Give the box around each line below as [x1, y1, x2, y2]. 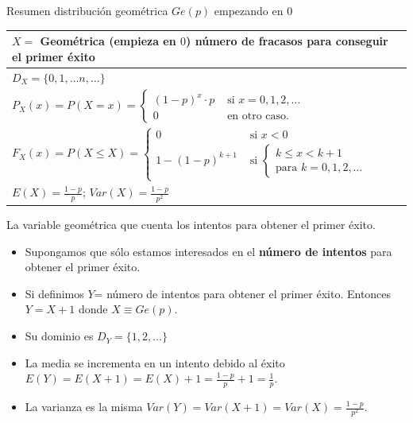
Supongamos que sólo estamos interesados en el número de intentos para [25, 243, 392, 259]
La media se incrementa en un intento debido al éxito [25, 354, 285, 371]
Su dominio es [25, 328, 94, 344]
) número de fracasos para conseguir [186, 33, 388, 49]
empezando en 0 [214, 2, 293, 18]
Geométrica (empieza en [40, 33, 176, 49]
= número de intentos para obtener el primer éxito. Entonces [94, 285, 392, 301]
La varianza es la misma [25, 398, 143, 415]
